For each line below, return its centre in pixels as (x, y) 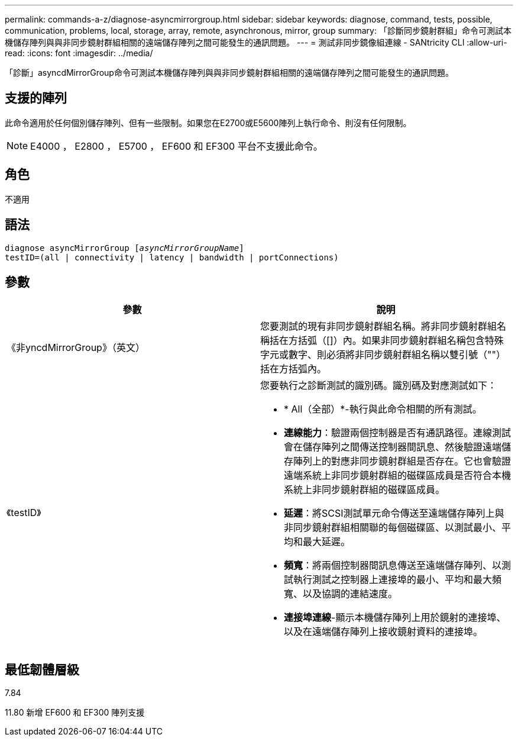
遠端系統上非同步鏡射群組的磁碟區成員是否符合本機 (398, 476)
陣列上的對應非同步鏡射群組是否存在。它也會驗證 (402, 461)
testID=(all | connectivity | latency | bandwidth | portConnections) (172, 257)
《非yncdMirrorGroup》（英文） (76, 348)
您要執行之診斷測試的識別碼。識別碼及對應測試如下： (379, 386)
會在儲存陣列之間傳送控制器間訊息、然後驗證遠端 (393, 447)
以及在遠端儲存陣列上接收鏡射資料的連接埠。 (383, 632)
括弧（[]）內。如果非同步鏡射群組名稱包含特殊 (401, 341)
